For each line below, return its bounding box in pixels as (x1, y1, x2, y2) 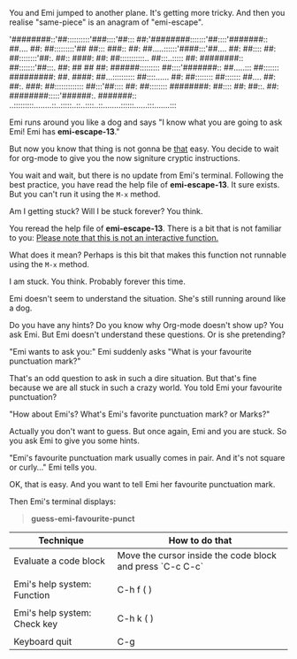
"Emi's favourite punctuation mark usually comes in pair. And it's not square (9, 453, 286, 463)
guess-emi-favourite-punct (30, 513, 135, 524)
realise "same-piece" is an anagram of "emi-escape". (9, 17, 203, 27)
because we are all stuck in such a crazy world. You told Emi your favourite (9, 382, 283, 393)
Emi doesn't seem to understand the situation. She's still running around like (9, 294, 286, 303)
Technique (38, 534, 84, 547)
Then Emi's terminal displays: (9, 496, 117, 507)
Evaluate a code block (13, 555, 106, 567)
